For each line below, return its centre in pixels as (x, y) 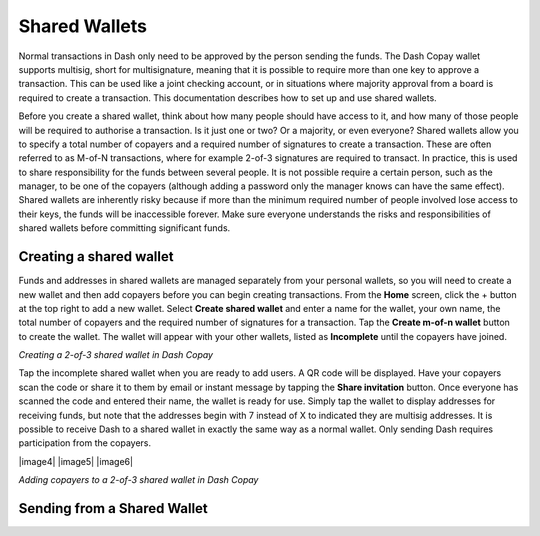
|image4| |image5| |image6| (76, 461)
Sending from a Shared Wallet (113, 508)
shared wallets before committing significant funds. (124, 228)
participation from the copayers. (85, 443)
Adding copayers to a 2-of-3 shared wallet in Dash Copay (138, 480)
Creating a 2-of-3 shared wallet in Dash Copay (116, 355)
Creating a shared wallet (96, 256)
